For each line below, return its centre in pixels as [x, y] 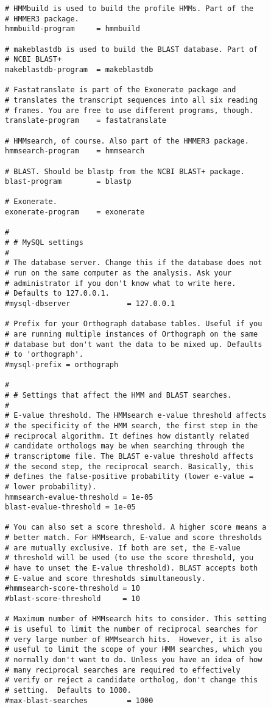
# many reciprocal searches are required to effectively [123, 670]
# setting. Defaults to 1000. [68, 690]
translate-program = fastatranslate [86, 121]
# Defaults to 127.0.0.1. [57, 294]
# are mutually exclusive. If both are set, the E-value [123, 548]
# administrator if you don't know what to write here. [121, 283]
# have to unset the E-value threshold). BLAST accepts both [132, 568]
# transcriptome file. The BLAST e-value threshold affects [129, 456]
